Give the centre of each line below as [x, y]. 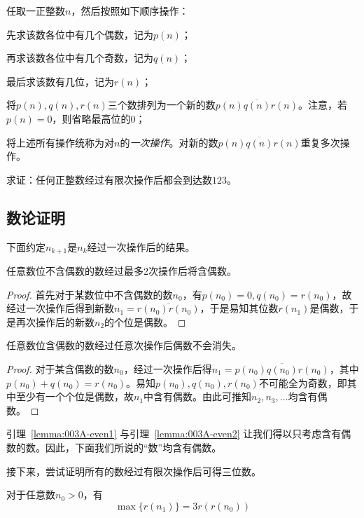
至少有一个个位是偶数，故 [75, 396]
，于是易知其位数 [239, 308]
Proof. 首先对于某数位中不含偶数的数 [90, 294]
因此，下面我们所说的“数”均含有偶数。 [133, 447]
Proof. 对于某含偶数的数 [60, 368]
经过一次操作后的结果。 [141, 246]
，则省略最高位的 [91, 118]
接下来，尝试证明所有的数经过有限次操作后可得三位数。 [134, 471]
